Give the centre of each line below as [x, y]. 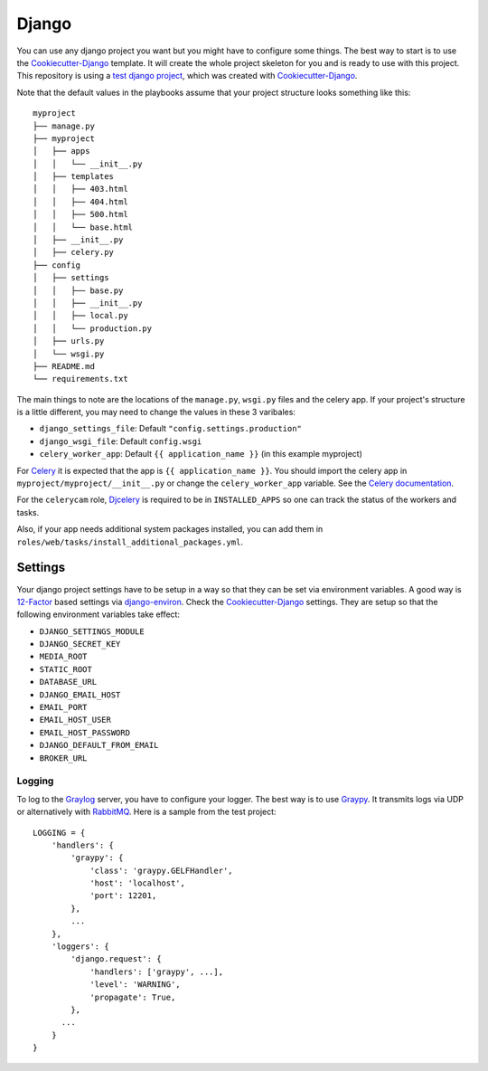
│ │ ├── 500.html [80, 214]
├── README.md [64, 366]
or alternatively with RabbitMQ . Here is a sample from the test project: [146, 812]
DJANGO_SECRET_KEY [80, 644]
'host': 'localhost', [137, 883]
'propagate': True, [133, 997]
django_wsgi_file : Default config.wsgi [121, 441]
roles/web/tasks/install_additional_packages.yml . [130, 542]
